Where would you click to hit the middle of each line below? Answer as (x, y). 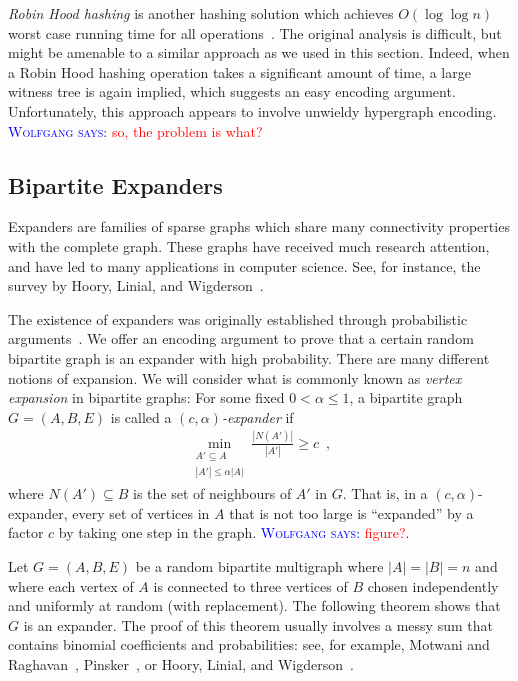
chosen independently (433, 585)
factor (26, 532)
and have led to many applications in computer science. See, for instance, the (244, 265)
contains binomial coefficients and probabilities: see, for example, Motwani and (249, 644)
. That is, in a (385, 493)
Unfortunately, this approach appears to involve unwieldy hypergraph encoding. (252, 110)
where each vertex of (71, 585)
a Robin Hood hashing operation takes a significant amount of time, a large (239, 71)
